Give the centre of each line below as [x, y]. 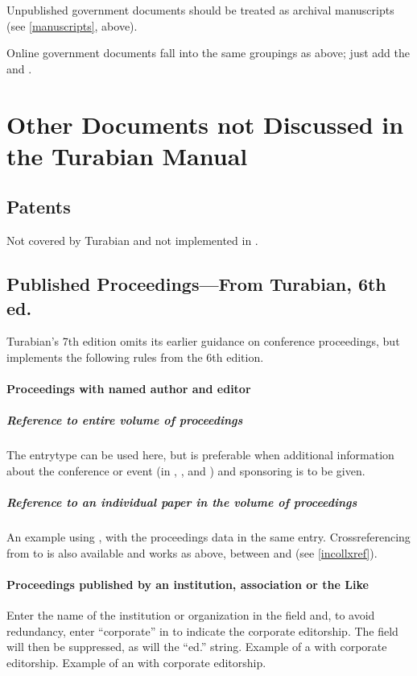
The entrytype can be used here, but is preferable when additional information [200, 455]
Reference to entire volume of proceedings [125, 420]
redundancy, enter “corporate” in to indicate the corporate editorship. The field [202, 630]
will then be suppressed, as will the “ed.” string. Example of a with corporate [197, 647]
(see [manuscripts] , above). [72, 25]
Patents [39, 207]
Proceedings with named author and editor [129, 389]
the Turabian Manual [127, 155]
